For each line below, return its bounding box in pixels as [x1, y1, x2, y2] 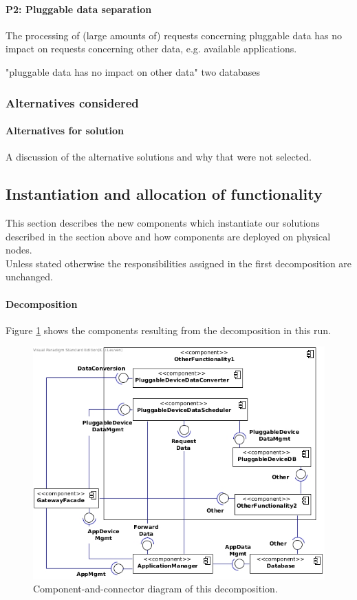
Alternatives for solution [6, 123, 125, 138]
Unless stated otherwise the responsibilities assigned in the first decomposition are [6, 256, 352, 270]
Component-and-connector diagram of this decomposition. [33, 581, 278, 596]
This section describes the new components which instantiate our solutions [6, 216, 320, 230]
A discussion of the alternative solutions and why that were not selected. [6, 149, 312, 164]
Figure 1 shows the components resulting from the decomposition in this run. [6, 322, 331, 337]
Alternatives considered [6, 94, 139, 111]
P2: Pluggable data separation [6, 1, 152, 16]
